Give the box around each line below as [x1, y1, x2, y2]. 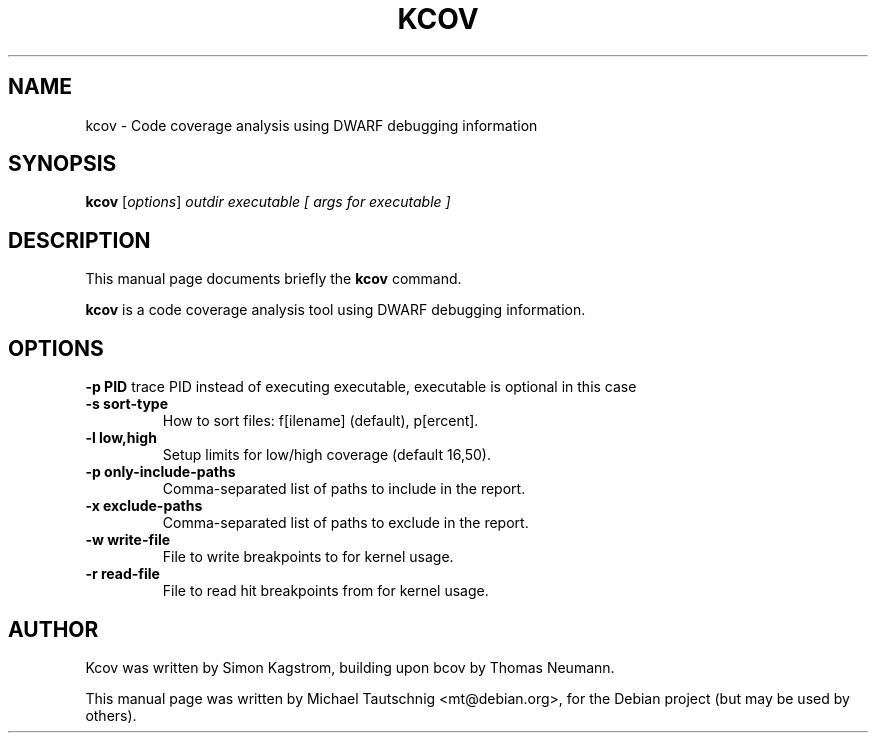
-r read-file [85, 565, 160, 583]
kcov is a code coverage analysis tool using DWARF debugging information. [85, 301, 586, 319]
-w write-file [85, 531, 171, 549]
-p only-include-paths [85, 463, 236, 481]
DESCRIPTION [8, 227, 151, 253]
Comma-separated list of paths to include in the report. [162, 480, 526, 498]
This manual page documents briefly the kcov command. [85, 270, 462, 288]
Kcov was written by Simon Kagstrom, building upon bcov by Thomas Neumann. [85, 658, 615, 676]
